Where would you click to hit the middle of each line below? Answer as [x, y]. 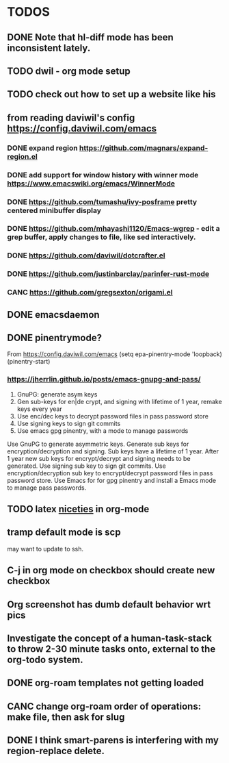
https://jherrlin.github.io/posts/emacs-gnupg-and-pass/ [104, 379]
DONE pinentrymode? [55, 337]
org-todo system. [45, 660]
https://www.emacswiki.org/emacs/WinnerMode [91, 184]
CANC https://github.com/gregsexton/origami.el [90, 292]
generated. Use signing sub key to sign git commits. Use [86, 466]
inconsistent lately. [49, 48]
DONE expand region [42, 148]
